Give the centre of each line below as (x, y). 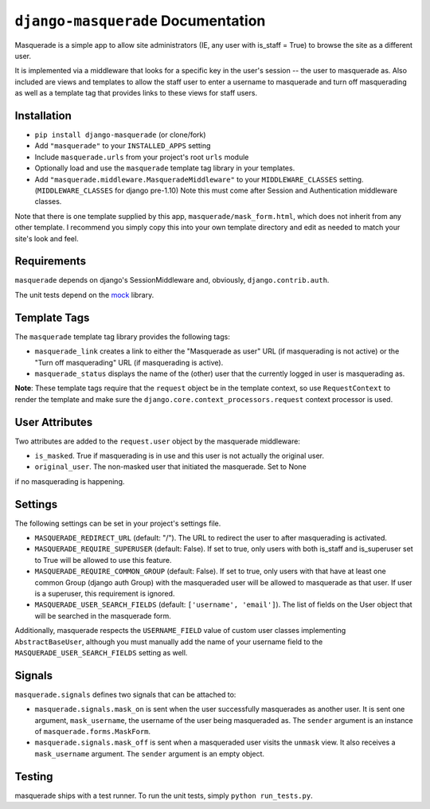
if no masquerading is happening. (70, 481)
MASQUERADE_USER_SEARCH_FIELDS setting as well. (101, 652)
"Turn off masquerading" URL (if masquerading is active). (129, 362)
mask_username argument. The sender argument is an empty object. (150, 753)
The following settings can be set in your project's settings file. (118, 523)
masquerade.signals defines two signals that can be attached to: (125, 694)
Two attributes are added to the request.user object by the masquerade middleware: (157, 441)
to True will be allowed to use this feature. (103, 560)
